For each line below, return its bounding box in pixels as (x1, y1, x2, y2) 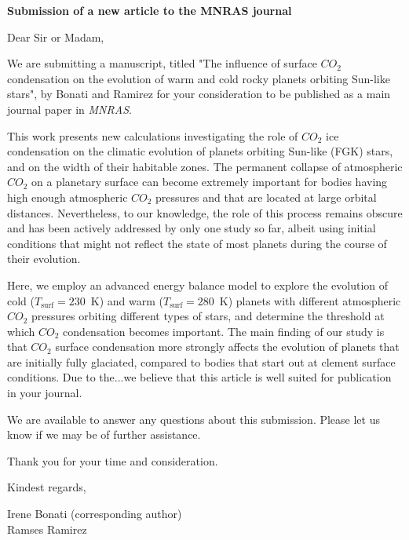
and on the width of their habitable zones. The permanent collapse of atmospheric (7, 158, 403, 174)
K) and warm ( (90, 292, 164, 308)
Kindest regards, (7, 479, 86, 495)
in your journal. (7, 385, 82, 401)
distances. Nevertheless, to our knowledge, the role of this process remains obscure (7, 204, 403, 221)
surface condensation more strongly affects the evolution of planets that (55, 338, 400, 355)
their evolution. (7, 250, 81, 267)
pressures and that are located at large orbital (155, 188, 377, 205)
